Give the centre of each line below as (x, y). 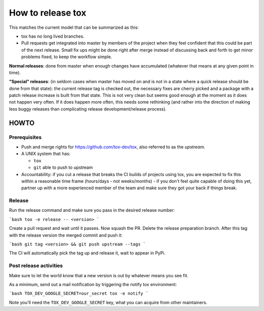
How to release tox (48, 13)
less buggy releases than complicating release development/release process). (88, 109)
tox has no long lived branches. (53, 36)
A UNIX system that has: (46, 154)
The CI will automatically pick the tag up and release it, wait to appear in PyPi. (87, 253)
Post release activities (36, 266)
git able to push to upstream (63, 167)
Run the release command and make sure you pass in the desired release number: (92, 210)
